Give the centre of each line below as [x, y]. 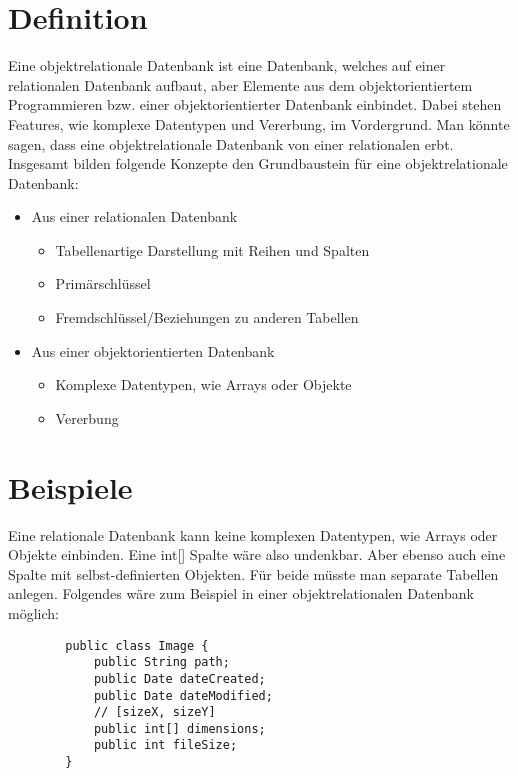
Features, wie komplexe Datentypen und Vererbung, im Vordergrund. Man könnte [259, 123]
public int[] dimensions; [179, 728]
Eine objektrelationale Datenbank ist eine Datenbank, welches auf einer [227, 65]
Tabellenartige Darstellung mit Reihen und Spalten [212, 249]
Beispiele [70, 486]
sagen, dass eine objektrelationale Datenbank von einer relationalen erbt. [231, 143]
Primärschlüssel [103, 283]
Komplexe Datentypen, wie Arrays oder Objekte [203, 384]
